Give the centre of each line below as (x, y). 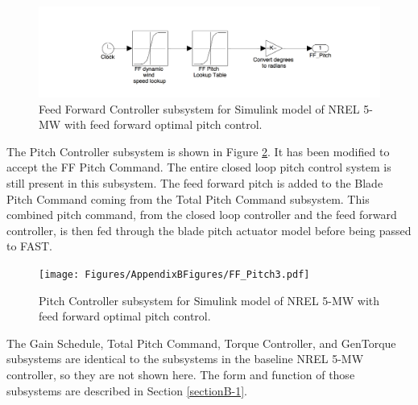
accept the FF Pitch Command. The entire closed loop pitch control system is (199, 167)
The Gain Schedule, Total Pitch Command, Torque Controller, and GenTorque (201, 343)
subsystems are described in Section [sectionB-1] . (127, 390)
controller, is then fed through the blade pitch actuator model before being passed (209, 230)
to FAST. (29, 246)
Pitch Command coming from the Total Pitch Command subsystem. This (188, 198)
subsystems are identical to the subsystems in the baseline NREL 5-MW (185, 359)
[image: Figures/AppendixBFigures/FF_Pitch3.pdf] (174, 274)
